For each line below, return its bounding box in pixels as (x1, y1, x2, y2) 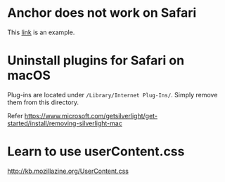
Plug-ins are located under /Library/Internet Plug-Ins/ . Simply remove (7, 90, 218, 99)
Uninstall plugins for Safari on (7, 52, 185, 69)
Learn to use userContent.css (7, 143, 185, 160)
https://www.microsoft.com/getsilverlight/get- (24, 111, 158, 120)
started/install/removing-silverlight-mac (7, 119, 123, 127)
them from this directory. (7, 98, 79, 106)
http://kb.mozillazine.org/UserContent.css (7, 167, 129, 175)
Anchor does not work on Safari (7, 5, 197, 21)
